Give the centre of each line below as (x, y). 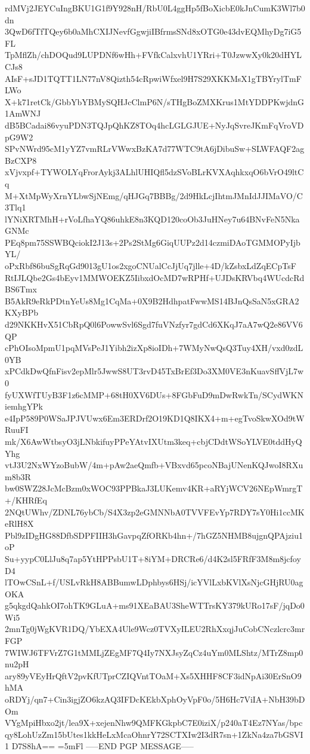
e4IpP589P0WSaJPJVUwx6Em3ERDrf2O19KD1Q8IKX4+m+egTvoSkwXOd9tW (155, 418)
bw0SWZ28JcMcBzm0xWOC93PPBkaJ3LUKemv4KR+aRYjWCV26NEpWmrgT (154, 488)
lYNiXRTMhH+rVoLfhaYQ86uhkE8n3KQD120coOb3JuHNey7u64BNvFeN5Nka (152, 219)
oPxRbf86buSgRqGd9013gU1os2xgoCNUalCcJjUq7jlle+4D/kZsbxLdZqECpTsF (151, 266)
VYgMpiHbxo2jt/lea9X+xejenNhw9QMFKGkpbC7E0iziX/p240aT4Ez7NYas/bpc (154, 723)
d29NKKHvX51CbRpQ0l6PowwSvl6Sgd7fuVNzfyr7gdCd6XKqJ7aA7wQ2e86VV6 (154, 324)
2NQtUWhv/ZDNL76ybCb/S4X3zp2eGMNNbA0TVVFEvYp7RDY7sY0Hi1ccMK (155, 512)
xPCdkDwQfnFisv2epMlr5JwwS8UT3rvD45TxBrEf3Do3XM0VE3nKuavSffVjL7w (154, 371)
